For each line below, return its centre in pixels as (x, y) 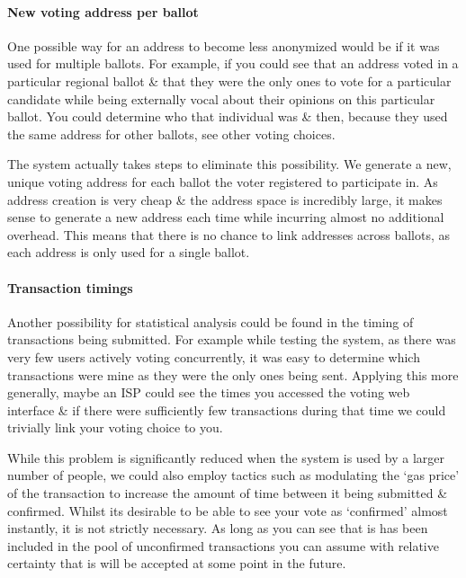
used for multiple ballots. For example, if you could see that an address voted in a (233, 63)
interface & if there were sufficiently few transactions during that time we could (227, 409)
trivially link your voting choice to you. (115, 427)
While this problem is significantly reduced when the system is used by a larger (226, 457)
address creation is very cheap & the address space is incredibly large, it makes (225, 199)
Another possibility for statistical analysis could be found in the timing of (211, 321)
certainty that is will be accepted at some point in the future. (177, 563)
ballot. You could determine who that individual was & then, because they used (228, 116)
